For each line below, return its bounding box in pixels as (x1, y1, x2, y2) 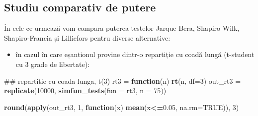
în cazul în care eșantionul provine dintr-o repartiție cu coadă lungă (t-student (15, 49, 255, 59)
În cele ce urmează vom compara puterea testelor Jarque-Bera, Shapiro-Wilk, (4, 23, 240, 33)
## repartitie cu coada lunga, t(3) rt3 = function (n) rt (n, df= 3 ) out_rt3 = (4, 75, 241, 86)
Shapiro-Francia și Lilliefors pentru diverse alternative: (4, 32, 171, 43)
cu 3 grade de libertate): (15, 58, 90, 69)
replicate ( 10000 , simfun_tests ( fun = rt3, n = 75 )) (4, 85, 167, 96)
